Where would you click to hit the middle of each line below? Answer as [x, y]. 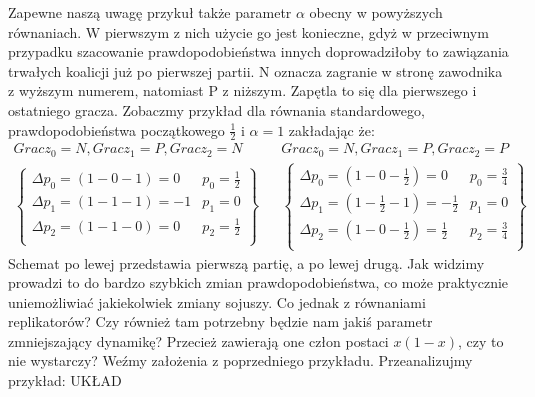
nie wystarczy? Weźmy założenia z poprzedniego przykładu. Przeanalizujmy [240, 360]
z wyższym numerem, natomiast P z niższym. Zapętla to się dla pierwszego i [242, 90]
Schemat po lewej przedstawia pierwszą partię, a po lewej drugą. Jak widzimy [246, 262]
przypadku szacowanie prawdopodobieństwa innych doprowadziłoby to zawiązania [258, 51]
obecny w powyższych [376, 12]
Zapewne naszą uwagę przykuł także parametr [150, 12]
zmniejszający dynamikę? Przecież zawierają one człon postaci [198, 340]
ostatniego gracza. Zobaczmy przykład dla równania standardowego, [216, 109]
